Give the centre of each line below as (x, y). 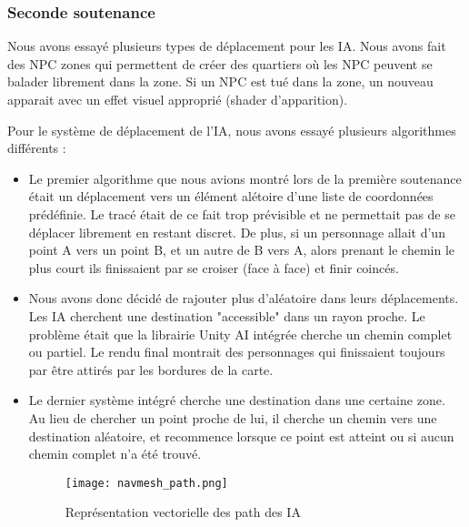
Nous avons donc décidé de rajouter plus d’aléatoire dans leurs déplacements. (244, 298)
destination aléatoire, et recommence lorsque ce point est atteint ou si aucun (241, 436)
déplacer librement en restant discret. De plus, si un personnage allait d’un (237, 232)
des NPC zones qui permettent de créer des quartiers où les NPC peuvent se (220, 63)
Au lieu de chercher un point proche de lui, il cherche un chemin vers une (233, 417)
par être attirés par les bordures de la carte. (151, 369)
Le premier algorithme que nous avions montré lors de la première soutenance (245, 178)
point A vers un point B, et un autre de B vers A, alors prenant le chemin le (242, 250)
